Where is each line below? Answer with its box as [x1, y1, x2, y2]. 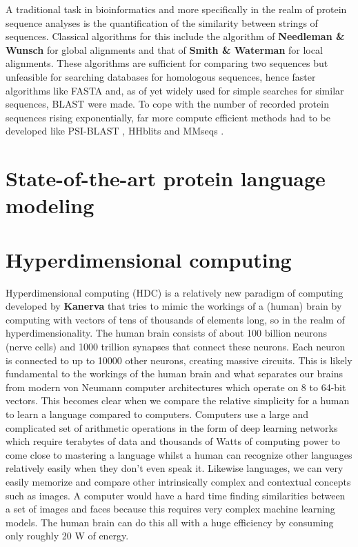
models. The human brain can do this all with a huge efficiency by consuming [6, 515, 334, 529]
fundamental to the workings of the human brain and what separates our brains [6, 366, 343, 381]
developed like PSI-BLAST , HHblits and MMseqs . [6, 123, 224, 138]
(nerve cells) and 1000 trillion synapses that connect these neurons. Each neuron [6, 339, 346, 353]
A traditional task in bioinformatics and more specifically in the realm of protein [6, 2, 347, 16]
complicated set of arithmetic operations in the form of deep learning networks [6, 420, 338, 435]
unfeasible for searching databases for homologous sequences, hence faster [6, 69, 316, 83]
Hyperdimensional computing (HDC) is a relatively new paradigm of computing [6, 285, 344, 299]
